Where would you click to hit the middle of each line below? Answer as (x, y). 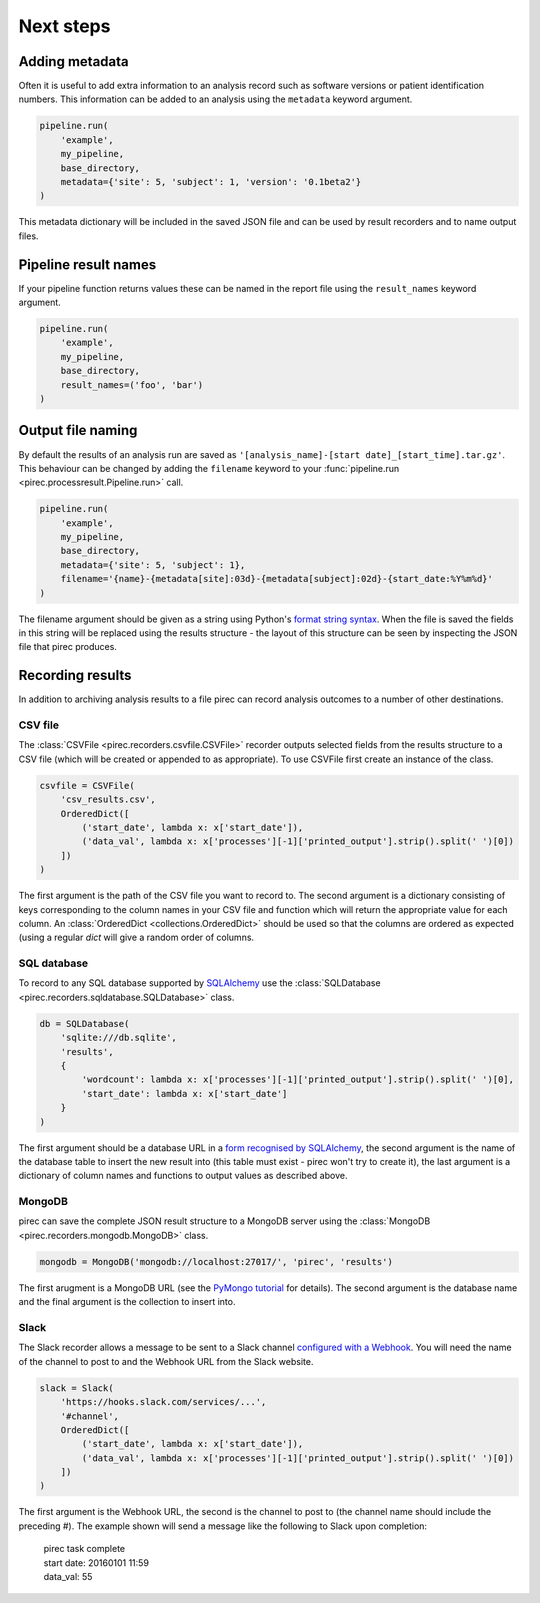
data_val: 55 (68, 1576)
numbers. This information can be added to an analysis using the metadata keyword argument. (215, 99)
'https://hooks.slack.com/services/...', (163, 1402)
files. (28, 236)
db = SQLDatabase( (84, 1023)
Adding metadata (73, 61)
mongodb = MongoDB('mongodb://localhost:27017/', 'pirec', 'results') (216, 1261)
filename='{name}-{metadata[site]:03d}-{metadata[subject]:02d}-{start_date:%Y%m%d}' (277, 579)
